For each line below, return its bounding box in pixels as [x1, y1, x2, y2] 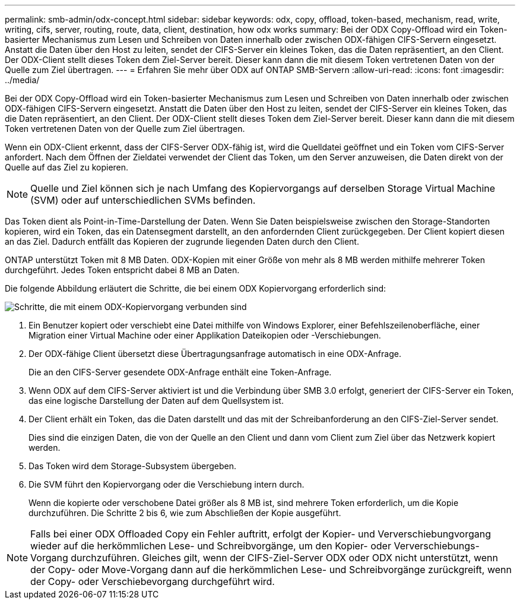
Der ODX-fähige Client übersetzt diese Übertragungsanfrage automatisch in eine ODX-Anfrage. [28, 349, 401, 359]
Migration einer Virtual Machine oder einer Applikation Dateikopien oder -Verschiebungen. [28, 330, 381, 340]
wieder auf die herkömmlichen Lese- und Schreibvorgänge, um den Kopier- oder [30, 540, 391, 552]
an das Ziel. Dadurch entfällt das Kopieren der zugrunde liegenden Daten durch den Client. [5, 236, 359, 246]
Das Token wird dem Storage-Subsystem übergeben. [28, 461, 236, 471]
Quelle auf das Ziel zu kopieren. [5, 162, 129, 172]
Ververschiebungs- [394, 540, 480, 552]
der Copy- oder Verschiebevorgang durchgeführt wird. [30, 575, 275, 587]
